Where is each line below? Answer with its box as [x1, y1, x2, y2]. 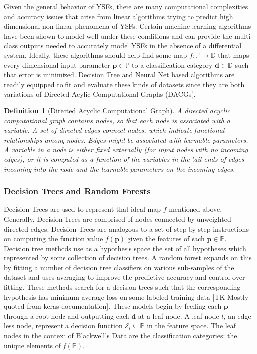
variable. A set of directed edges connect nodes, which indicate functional [4, 125, 225, 135]
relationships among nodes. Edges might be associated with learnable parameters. [4, 134, 248, 145]
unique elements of [4, 340, 61, 350]
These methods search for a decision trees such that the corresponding [26, 282, 241, 292]
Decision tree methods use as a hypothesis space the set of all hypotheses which [4, 243, 246, 253]
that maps [218, 50, 249, 60]
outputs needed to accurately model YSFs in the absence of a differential [20, 40, 242, 51]
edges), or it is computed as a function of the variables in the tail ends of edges [4, 153, 244, 164]
